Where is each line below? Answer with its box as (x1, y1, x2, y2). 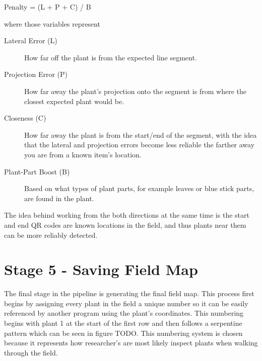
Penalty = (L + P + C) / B (4, 2, 91, 12)
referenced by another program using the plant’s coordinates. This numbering (4, 308, 244, 318)
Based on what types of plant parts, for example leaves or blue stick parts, (24, 183, 254, 194)
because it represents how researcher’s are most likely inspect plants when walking (4, 337, 258, 348)
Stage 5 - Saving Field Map (4, 259, 198, 280)
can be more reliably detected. (4, 229, 98, 240)
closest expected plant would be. (24, 96, 124, 106)
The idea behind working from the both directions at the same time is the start (4, 210, 249, 220)
